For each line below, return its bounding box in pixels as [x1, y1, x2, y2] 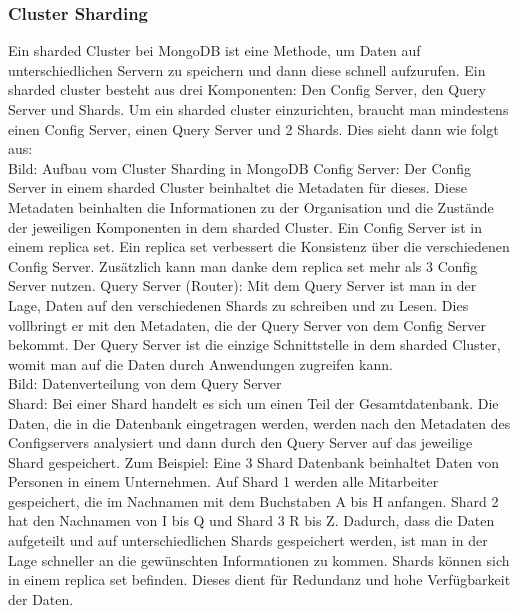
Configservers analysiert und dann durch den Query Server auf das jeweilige [8, 432, 473, 453]
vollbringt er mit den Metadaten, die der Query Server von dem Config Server [8, 314, 486, 335]
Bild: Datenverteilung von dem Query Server [8, 373, 282, 394]
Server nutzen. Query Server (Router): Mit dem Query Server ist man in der [8, 275, 477, 296]
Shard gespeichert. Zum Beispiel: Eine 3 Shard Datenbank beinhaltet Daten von [8, 451, 500, 472]
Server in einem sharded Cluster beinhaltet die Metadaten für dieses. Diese [8, 177, 467, 198]
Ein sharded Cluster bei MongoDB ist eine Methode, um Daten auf [8, 40, 421, 61]
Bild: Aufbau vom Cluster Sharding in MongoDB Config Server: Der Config [8, 157, 472, 178]
